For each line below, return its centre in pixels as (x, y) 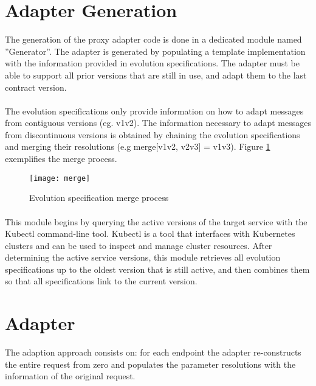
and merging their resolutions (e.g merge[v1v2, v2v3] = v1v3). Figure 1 (138, 146)
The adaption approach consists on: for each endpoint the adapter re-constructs (153, 352)
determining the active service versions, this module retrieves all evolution (143, 257)
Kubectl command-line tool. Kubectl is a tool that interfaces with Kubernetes (150, 233)
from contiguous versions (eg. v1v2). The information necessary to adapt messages (158, 123)
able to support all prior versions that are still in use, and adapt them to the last (156, 75)
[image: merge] (60, 178)
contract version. (36, 87)
